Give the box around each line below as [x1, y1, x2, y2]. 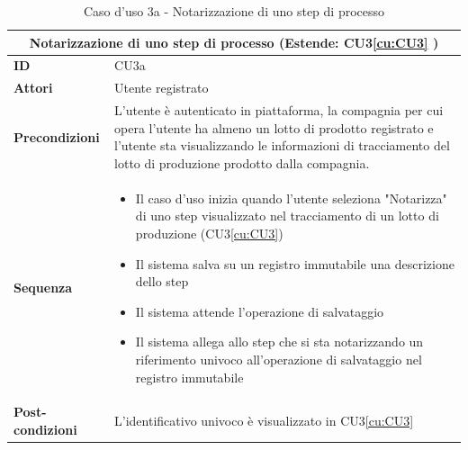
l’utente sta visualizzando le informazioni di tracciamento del [114, 136, 450, 155]
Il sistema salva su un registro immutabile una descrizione [135, 254, 454, 273]
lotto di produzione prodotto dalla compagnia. [114, 153, 370, 172]
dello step [135, 272, 189, 291]
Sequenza [13, 278, 73, 297]
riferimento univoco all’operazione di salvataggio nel [135, 349, 422, 368]
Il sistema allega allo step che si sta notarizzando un [135, 332, 424, 351]
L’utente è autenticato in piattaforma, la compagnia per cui [114, 101, 444, 120]
